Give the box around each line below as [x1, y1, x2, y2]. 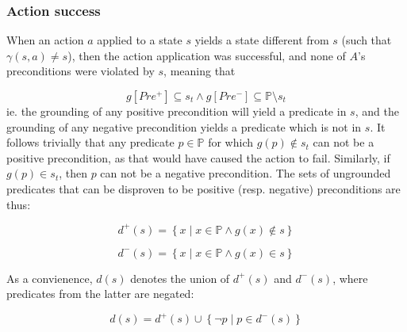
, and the [355, 103, 399, 119]
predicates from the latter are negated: [6, 285, 194, 302]
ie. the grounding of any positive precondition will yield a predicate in [6, 103, 347, 119]
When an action [6, 32, 84, 48]
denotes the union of [130, 269, 230, 286]
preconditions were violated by [6, 63, 155, 79]
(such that [341, 32, 392, 48]
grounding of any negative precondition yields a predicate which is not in [6, 118, 362, 135]
